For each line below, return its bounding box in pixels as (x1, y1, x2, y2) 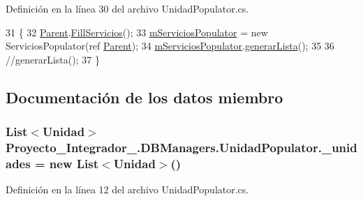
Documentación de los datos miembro (6, 86, 283, 107)
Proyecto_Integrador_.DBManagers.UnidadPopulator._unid (6, 139, 357, 156)
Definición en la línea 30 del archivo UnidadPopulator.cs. (6, 1, 249, 15)
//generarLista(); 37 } (6, 52, 100, 66)
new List (49, 154, 99, 172)
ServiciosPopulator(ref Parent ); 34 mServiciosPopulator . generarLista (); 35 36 (6, 38, 334, 53)
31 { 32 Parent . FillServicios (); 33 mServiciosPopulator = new (6, 24, 268, 39)
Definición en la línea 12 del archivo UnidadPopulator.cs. (6, 182, 249, 197)
